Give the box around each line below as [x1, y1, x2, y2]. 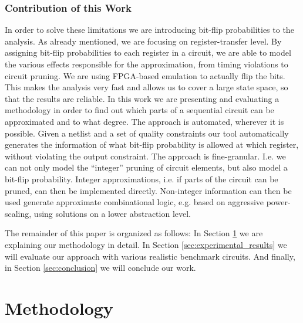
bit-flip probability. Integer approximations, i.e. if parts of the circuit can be [5, 172, 278, 185]
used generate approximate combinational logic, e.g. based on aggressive [5, 196, 264, 208]
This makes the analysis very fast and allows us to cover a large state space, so [5, 81, 288, 93]
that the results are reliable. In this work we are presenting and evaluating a [5, 92, 280, 104]
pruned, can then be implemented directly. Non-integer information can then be [5, 184, 292, 196]
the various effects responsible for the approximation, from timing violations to [5, 58, 288, 70]
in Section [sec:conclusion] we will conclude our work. [5, 261, 196, 274]
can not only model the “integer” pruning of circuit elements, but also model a [5, 161, 288, 174]
